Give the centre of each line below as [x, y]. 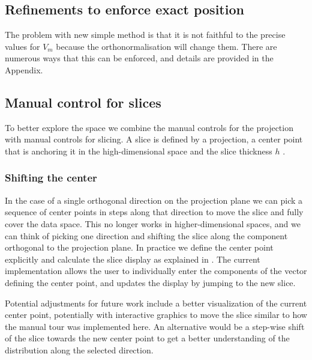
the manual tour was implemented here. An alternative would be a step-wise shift [155, 326]
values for [22, 46]
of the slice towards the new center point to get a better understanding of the [147, 338]
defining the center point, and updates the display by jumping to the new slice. [150, 282]
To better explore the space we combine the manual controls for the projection [149, 127]
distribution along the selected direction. [79, 349]
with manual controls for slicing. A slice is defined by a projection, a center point [154, 139]
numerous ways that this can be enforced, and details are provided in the [139, 58]
